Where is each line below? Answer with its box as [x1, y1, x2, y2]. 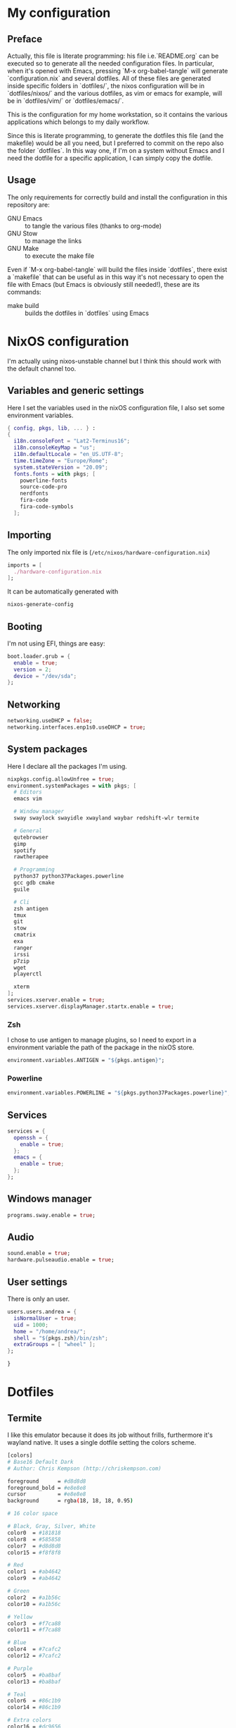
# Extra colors [7, 1717, 52, 1724]
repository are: [7, 200, 51, 209]
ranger [13, 944, 33, 951]
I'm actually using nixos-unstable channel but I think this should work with [7, 357, 221, 365]
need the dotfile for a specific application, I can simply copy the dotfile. [7, 154, 213, 162]
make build [7, 301, 39, 309]
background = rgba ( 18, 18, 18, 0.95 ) [7, 1498, 133, 1505]
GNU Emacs [7, 214, 43, 223]
